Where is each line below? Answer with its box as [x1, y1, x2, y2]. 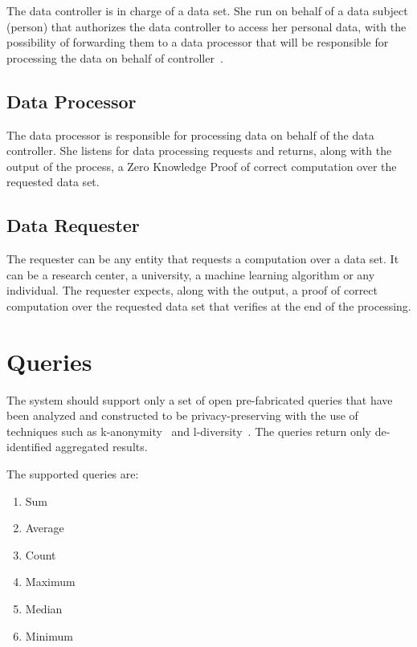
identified [6, 438, 52, 455]
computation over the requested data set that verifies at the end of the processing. [6, 297, 411, 314]
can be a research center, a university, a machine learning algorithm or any [6, 266, 375, 283]
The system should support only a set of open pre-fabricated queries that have [6, 391, 393, 408]
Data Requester [6, 213, 140, 238]
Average [25, 519, 64, 536]
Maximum [25, 573, 76, 590]
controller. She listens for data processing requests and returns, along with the [6, 142, 392, 159]
